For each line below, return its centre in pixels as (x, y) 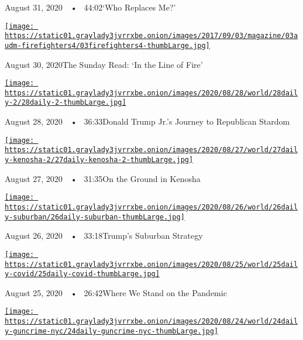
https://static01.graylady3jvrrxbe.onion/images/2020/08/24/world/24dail (151, 322)
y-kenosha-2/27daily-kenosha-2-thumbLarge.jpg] (99, 160)
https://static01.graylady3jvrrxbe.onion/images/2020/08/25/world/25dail (151, 264)
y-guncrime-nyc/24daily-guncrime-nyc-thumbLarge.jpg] (112, 331)
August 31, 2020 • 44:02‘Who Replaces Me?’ (90, 7)
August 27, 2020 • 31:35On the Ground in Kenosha (103, 178)
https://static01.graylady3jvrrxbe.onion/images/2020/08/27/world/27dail (151, 150)
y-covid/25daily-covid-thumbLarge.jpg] (82, 274)
